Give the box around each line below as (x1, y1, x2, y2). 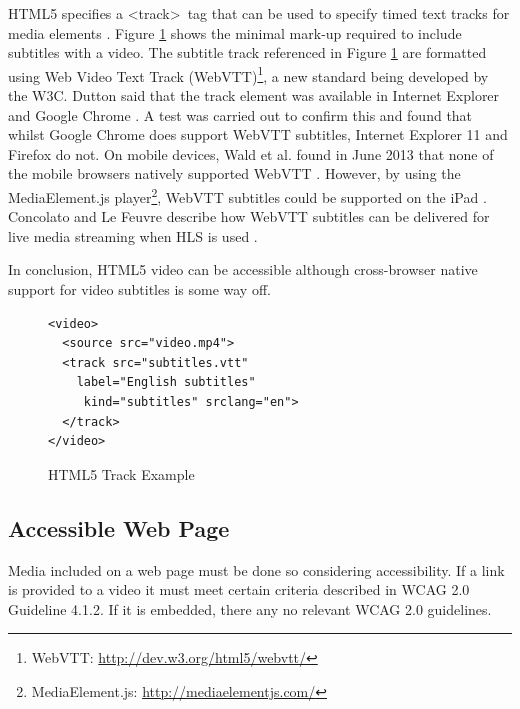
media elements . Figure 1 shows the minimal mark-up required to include (8, 22, 462, 43)
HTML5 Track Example (48, 463, 195, 484)
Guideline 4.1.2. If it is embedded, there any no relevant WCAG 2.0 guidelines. (8, 598, 492, 619)
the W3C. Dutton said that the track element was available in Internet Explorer (8, 85, 500, 106)
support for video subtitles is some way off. (8, 279, 271, 300)
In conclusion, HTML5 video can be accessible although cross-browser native (8, 259, 478, 280)
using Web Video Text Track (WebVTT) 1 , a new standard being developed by (8, 62, 489, 86)
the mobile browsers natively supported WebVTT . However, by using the (8, 163, 461, 184)
